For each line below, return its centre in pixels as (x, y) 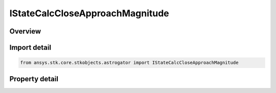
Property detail (34, 79)
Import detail (30, 48)
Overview (25, 31)
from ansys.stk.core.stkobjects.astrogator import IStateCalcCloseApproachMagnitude (129, 63)
